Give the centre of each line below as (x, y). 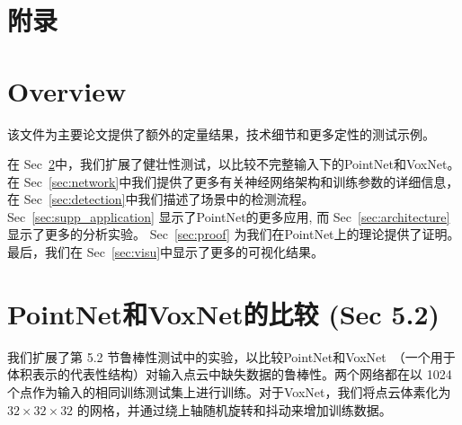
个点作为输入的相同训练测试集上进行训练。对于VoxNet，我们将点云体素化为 (229, 391)
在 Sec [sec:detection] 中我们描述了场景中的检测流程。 (161, 199)
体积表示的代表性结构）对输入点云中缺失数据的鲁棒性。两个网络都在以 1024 (230, 374)
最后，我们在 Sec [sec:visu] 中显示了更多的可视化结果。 (166, 252)
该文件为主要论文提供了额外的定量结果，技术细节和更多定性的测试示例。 (221, 133)
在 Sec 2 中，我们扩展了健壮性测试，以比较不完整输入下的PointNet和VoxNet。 (234, 164)
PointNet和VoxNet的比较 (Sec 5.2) (224, 313)
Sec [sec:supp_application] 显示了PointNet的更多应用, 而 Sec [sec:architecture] (229, 216)
